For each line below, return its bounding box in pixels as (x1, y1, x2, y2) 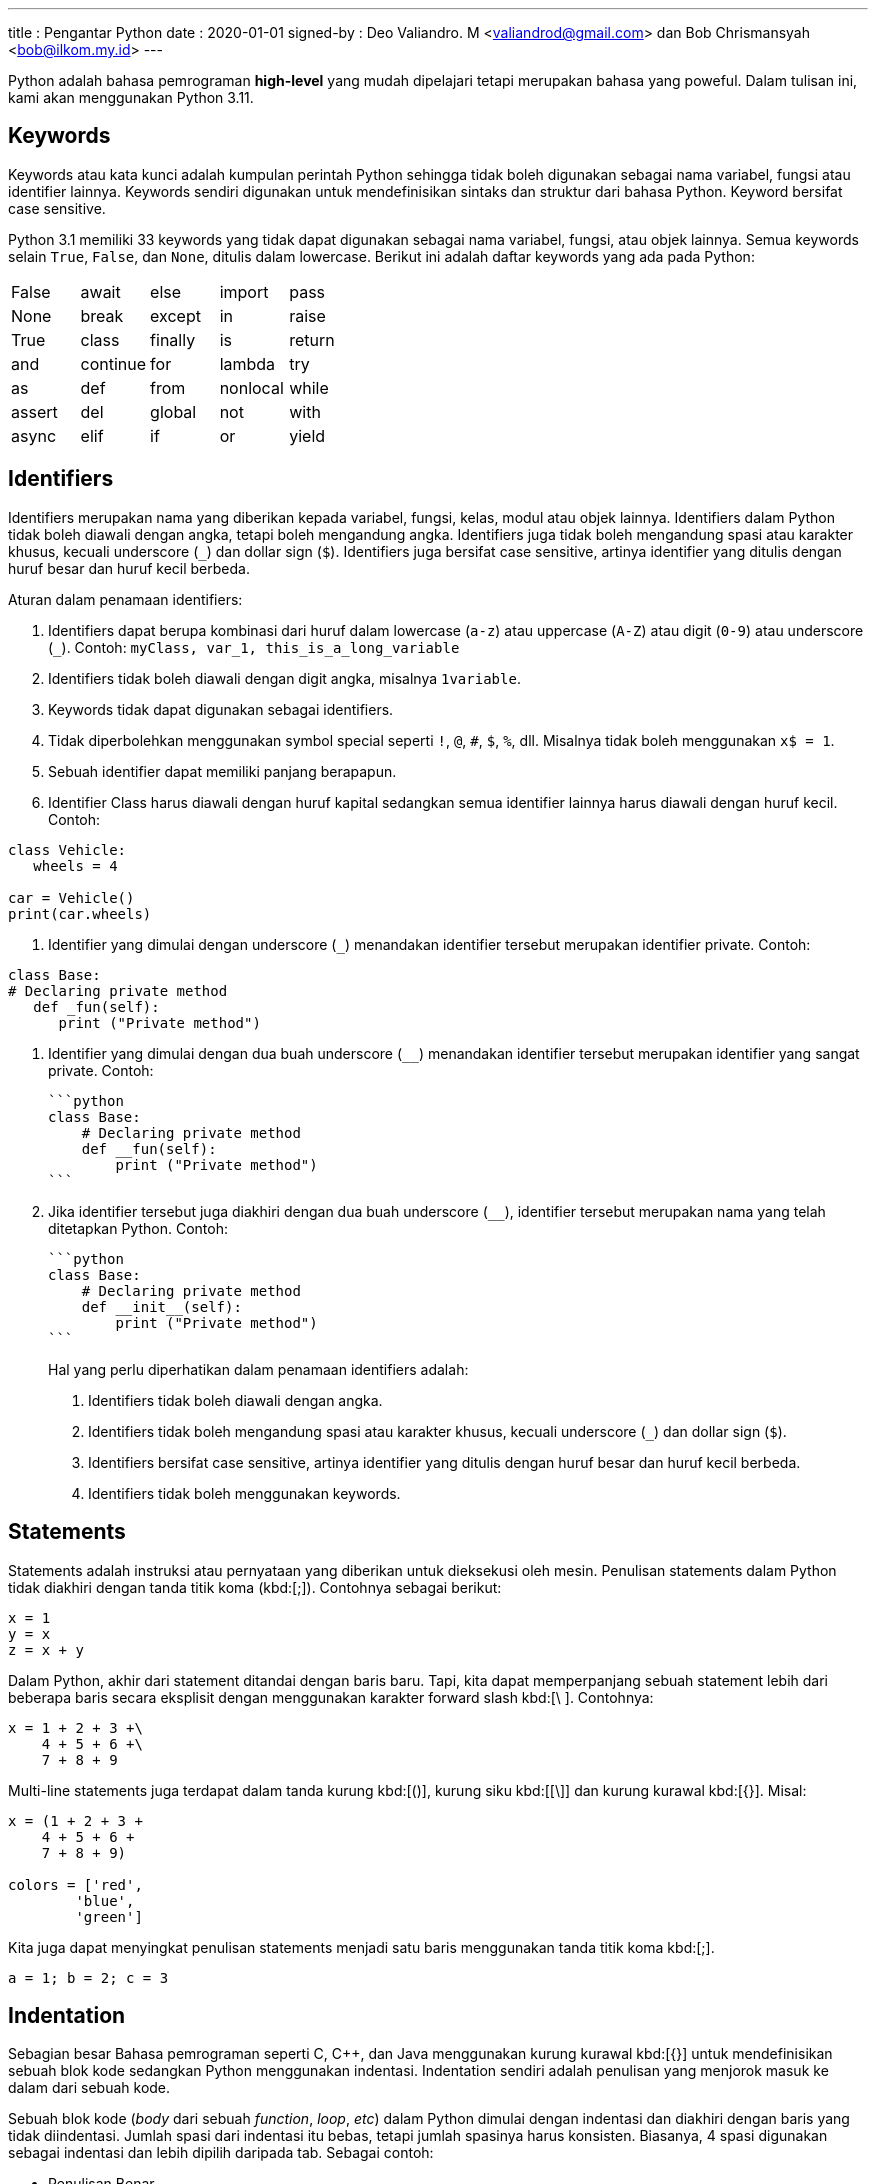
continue (80, 353, 147, 374)
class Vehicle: (8, 841, 127, 858)
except (150, 305, 201, 326)
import (219, 281, 269, 302)
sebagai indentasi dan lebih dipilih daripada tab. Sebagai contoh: (8, 2144, 434, 2162)
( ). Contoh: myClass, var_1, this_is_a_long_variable (48, 638, 460, 656)
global (150, 401, 197, 422)
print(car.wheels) (8, 905, 152, 922)
